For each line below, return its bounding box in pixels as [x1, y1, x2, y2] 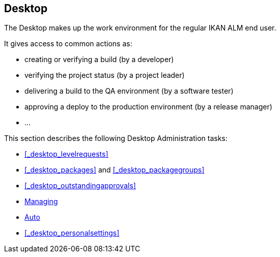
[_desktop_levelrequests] [24, 150, 108, 159]
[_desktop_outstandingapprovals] [24, 181, 136, 190]
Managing [24, 197, 58, 206]
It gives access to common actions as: [4, 39, 132, 48]
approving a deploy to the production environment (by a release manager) [24, 102, 272, 111]
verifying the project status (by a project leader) [24, 71, 185, 80]
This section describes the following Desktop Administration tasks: [4, 134, 228, 143]
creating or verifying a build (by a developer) [24, 55, 174, 64]
